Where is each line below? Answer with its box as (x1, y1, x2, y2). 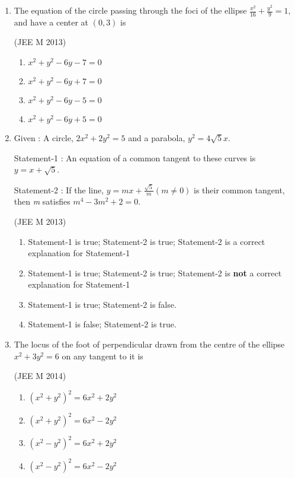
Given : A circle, (14, 132, 73, 144)
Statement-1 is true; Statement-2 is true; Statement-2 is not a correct (28, 266, 282, 279)
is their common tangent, (194, 183, 285, 196)
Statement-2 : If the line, (14, 183, 104, 196)
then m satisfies (14, 195, 70, 208)
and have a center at (14, 15, 89, 28)
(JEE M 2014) (14, 369, 66, 382)
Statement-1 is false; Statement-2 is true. (28, 318, 177, 330)
